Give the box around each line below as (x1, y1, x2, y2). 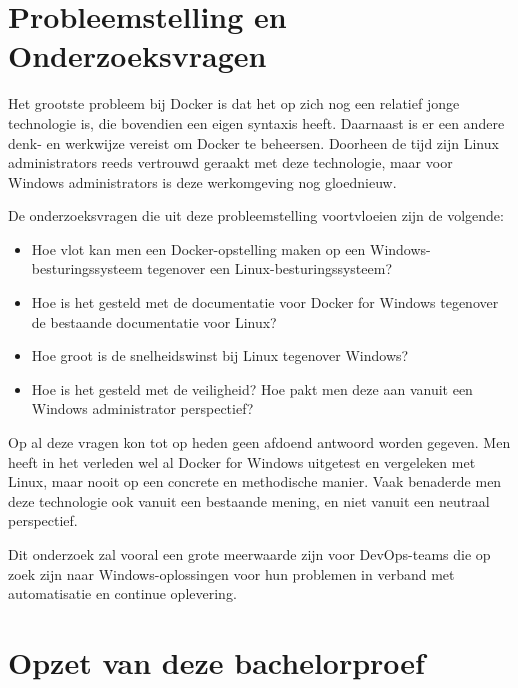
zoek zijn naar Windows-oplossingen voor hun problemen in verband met (8, 563, 455, 584)
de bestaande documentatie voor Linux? (31, 311, 277, 332)
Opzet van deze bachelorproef (8, 641, 425, 682)
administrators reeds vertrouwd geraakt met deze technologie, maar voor (8, 152, 453, 173)
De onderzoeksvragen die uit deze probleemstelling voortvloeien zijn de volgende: (8, 205, 504, 226)
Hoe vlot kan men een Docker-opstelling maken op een (31, 238, 366, 259)
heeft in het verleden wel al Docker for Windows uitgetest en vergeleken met (8, 451, 476, 472)
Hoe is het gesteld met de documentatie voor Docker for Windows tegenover (31, 292, 499, 313)
